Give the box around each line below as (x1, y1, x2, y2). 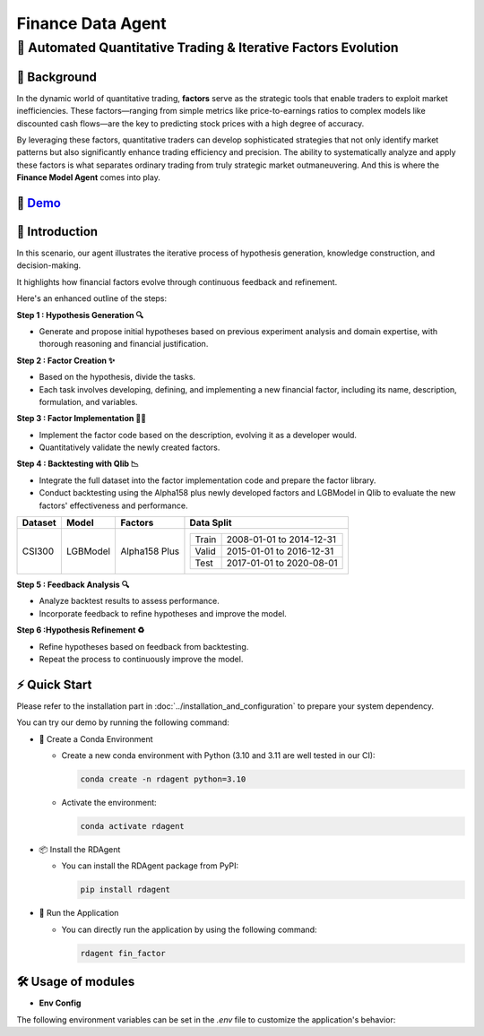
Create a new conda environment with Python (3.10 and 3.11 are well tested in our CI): (61, 750, 376, 761)
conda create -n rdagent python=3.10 (80, 774, 246, 784)
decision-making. (16, 260, 82, 271)
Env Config (39, 997, 82, 1008)
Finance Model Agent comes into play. (16, 172, 160, 183)
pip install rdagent (80, 885, 170, 895)
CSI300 (22, 545, 55, 557)
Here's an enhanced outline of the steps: (16, 293, 168, 304)
